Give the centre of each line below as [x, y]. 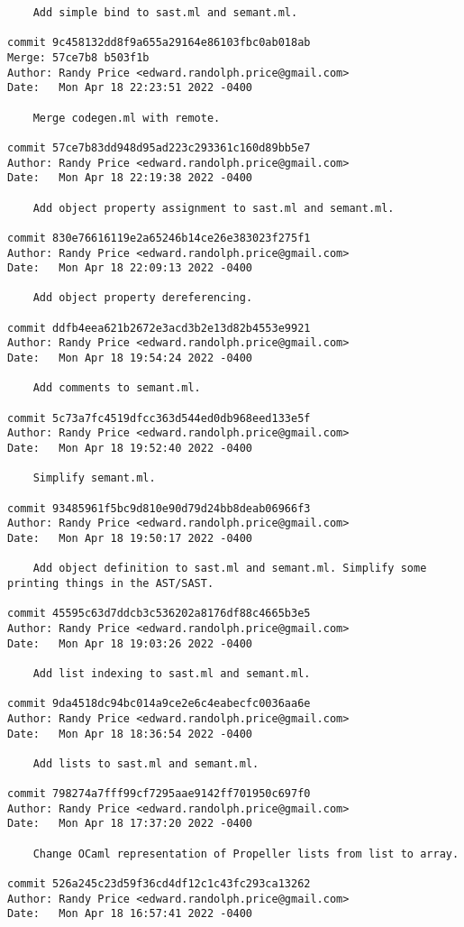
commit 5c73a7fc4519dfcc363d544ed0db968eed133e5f [159, 418]
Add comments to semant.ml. [117, 388]
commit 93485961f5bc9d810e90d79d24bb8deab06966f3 [159, 508]
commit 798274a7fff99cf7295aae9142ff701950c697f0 [159, 794]
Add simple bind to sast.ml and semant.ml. [165, 13]
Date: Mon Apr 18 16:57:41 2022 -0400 [130, 914]
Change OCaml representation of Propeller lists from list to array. [246, 854]
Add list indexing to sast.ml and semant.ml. [172, 673]
